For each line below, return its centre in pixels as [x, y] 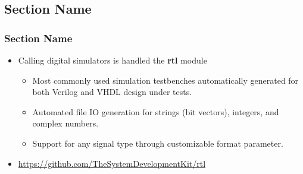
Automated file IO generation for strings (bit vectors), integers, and [156, 111]
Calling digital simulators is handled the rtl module [113, 60]
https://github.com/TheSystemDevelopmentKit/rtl [112, 163]
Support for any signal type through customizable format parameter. [158, 143]
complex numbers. [65, 123]
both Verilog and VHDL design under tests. [112, 92]
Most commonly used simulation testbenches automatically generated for [165, 80]
